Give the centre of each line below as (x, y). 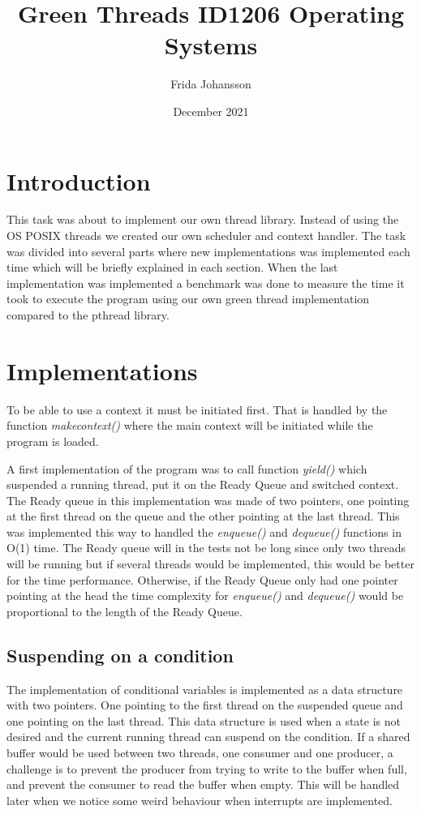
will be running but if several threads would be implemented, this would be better (210, 564)
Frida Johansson (211, 84)
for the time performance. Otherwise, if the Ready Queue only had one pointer (202, 579)
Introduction (79, 180)
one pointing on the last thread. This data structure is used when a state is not (204, 720)
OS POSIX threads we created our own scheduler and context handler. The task (206, 236)
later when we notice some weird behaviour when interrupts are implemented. (200, 800)
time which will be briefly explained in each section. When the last (172, 267)
